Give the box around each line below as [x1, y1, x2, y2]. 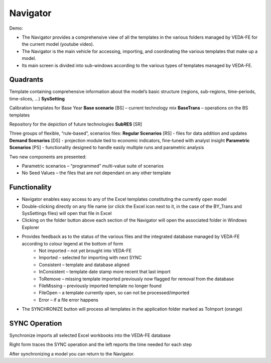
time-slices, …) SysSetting [9, 95, 65, 101]
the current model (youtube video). [22, 41, 94, 47]
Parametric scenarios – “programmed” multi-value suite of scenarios [22, 163, 164, 169]
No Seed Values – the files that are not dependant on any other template [22, 170, 171, 176]
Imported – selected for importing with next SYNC [39, 255, 142, 261]
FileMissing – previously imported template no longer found [39, 283, 162, 289]
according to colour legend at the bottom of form [22, 240, 123, 247]
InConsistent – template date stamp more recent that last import [39, 269, 171, 275]
